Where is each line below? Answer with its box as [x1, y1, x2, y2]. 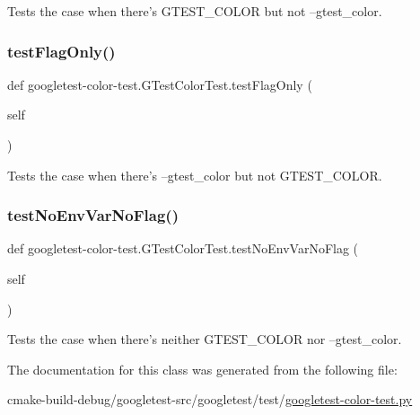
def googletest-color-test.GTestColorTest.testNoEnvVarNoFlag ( [7, 239, 359, 258]
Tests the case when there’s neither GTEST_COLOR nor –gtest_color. [7, 330, 402, 349]
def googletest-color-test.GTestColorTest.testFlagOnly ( [7, 75, 312, 93]
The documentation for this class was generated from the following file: [7, 359, 398, 378]
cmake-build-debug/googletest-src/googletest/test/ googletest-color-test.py [7, 390, 413, 409]
